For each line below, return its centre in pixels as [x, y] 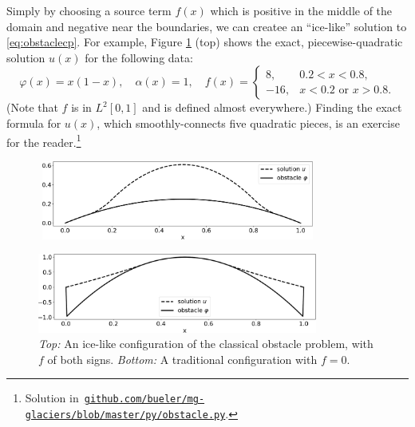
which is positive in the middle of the [301, 10]
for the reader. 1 [44, 140]
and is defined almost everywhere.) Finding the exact [272, 107]
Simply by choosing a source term [89, 10]
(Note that [32, 107]
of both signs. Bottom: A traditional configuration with [182, 359]
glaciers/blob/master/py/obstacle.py [125, 415]
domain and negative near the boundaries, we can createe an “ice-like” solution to [207, 26]
